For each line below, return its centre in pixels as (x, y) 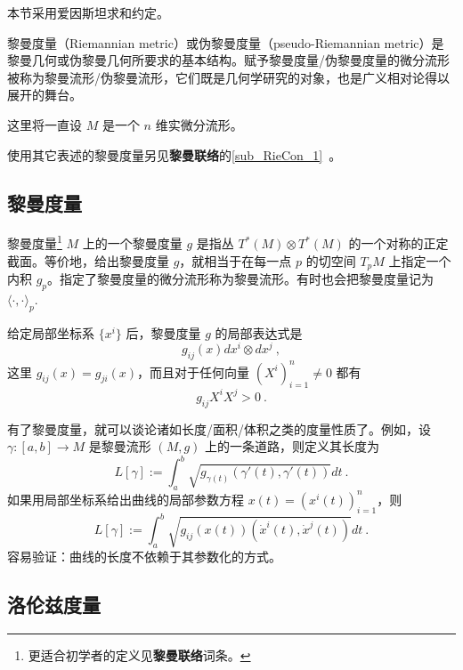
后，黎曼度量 (163, 332)
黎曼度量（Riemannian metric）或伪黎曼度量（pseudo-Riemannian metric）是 (226, 42)
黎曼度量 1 (35, 242)
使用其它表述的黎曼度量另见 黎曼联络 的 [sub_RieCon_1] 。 (175, 154)
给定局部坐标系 (51, 332)
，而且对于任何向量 (194, 371)
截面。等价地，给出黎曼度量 (88, 260)
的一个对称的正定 (398, 243)
